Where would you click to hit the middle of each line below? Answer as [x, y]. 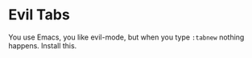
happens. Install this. [43, 45]
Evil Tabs [39, 15]
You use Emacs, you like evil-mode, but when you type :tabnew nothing [126, 37]
